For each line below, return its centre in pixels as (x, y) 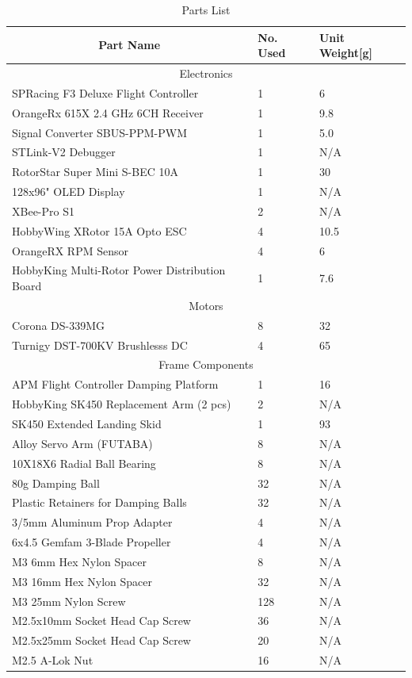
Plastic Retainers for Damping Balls (99, 502)
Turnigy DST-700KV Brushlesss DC (100, 345)
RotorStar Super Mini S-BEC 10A (95, 172)
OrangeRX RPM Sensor (70, 250)
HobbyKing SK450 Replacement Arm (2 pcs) (122, 404)
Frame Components (206, 364)
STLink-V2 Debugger (64, 152)
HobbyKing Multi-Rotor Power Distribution (119, 270)
